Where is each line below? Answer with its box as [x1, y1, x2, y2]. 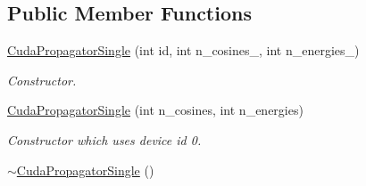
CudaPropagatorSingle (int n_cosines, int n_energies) [7, 101, 304, 119]
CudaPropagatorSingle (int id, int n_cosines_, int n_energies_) [7, 41, 360, 60]
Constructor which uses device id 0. [7, 130, 202, 149]
